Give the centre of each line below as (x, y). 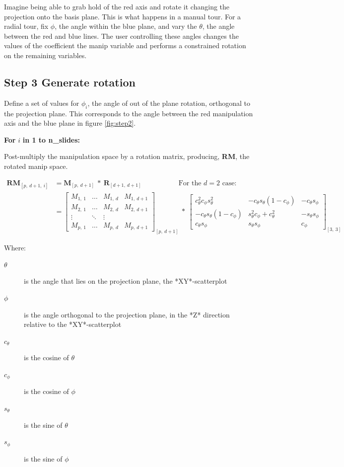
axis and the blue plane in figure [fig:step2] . (70, 123)
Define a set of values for (42, 103)
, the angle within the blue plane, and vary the (126, 26)
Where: (15, 248)
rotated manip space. (36, 166)
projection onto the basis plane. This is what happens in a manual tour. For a (123, 16)
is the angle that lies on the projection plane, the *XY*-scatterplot (126, 281)
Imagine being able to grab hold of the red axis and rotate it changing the (117, 6)
